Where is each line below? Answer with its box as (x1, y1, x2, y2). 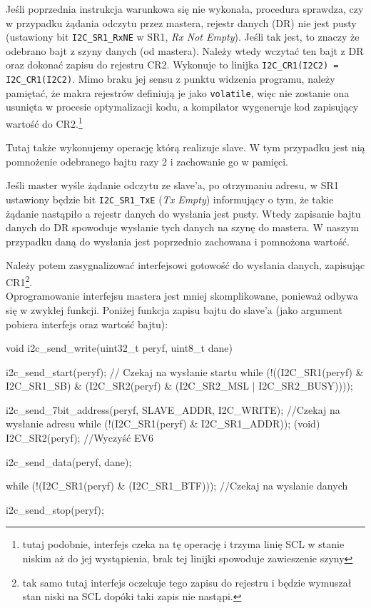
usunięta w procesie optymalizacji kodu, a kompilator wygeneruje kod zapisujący (6, 99, 359, 114)
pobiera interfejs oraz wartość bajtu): (6, 316, 168, 331)
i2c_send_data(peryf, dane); (6, 454, 132, 469)
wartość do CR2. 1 (6, 114, 83, 131)
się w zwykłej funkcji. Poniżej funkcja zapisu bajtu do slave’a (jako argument (6, 302, 342, 317)
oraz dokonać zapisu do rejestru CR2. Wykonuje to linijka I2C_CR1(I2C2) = (6, 57, 339, 72)
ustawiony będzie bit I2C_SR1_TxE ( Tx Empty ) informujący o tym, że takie (6, 192, 334, 207)
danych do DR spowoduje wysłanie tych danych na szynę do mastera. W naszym (6, 220, 360, 235)
